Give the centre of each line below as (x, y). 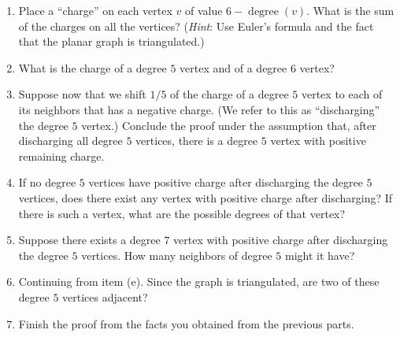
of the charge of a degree (230, 94)
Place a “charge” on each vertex (95, 10)
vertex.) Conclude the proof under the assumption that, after (229, 125)
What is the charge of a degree (93, 67)
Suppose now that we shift (82, 94)
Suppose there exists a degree (89, 240)
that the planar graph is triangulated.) (111, 41)
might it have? (320, 255)
